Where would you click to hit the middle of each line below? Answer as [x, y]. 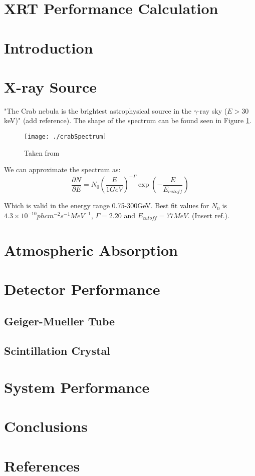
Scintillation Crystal [57, 350]
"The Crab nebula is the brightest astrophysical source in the [98, 110]
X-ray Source [51, 86]
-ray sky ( [212, 110]
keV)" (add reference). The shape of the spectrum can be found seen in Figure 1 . [128, 120]
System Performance [77, 387]
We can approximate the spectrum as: [62, 169]
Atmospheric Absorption [91, 250]
